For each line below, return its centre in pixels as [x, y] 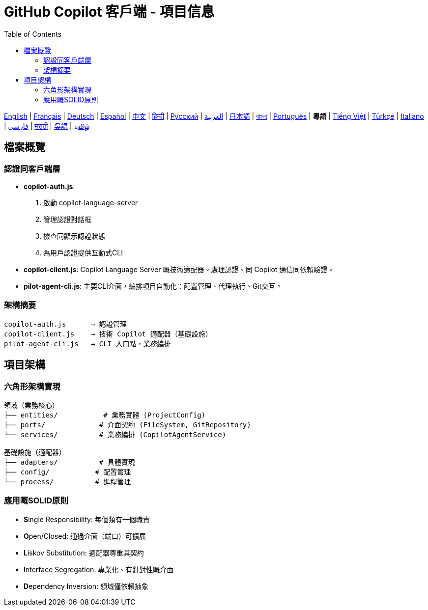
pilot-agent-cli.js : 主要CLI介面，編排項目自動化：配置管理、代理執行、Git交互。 [153, 286]
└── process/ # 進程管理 [68, 482]
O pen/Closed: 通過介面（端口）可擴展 [85, 536]
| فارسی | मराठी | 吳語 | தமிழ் [47, 126]
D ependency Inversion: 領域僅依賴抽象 [86, 586]
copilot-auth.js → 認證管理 [65, 324]
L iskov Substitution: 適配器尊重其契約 [84, 553]
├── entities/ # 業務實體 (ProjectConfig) [105, 415]
